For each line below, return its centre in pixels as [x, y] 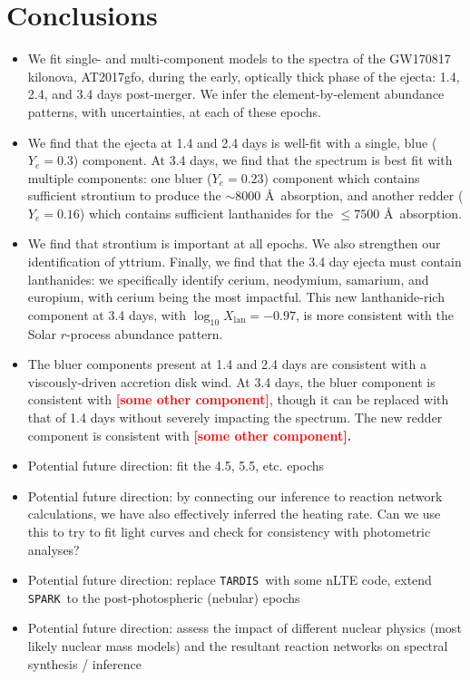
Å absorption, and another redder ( [364, 195]
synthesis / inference [84, 663]
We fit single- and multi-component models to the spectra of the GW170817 [239, 58]
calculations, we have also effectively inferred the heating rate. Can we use [234, 514]
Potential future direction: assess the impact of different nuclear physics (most [245, 628]
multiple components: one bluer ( [120, 177]
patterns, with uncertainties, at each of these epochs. [174, 111]
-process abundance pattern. [144, 333]
